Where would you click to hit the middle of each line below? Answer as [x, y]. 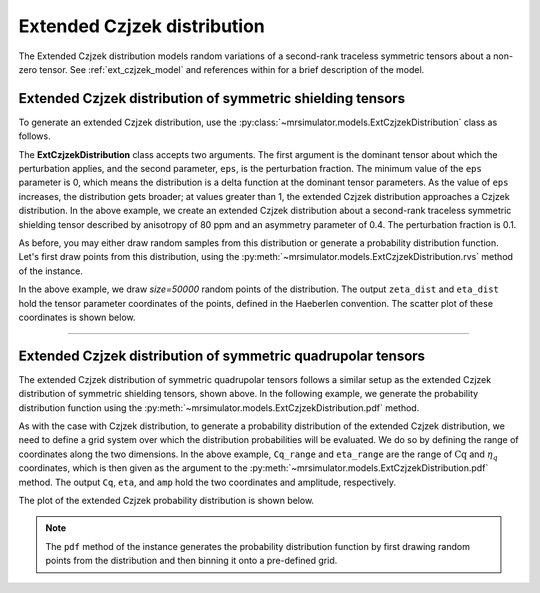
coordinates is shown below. [77, 317]
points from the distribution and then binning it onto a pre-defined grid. [191, 561]
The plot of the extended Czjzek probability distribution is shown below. [166, 500]
